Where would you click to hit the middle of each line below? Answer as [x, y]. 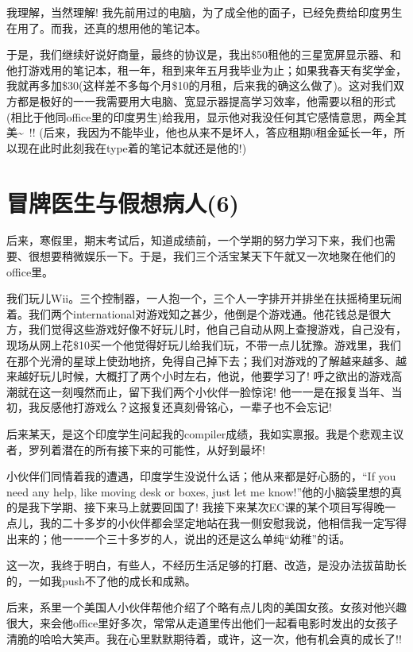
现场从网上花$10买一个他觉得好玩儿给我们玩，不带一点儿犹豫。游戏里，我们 [204, 345]
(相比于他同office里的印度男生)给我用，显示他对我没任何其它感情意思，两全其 [206, 116]
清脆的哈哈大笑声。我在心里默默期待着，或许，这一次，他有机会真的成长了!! [204, 638]
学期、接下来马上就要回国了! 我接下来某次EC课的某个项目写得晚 [218, 507]
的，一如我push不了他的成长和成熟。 [101, 580]
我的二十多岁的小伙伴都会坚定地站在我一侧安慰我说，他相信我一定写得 [223, 522]
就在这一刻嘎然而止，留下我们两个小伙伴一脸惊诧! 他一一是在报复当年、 [204, 391]
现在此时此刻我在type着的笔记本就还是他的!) [132, 147]
